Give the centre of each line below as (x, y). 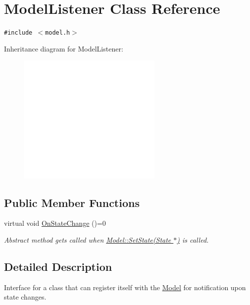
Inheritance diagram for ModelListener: (64, 48)
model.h (58, 33)
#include (18, 33)
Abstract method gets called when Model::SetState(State (88, 239)
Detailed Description (58, 266)
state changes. (25, 297)
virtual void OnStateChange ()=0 (55, 223)
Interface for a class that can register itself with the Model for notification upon (125, 287)
